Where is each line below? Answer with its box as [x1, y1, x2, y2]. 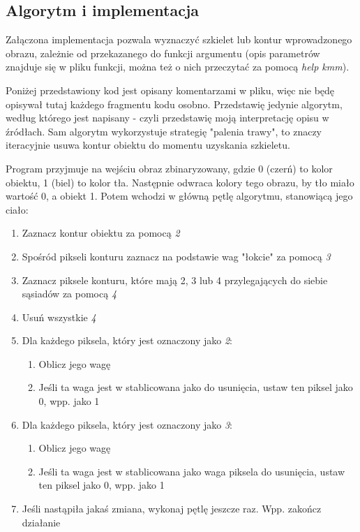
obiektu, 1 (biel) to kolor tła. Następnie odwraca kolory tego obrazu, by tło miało [6, 175, 354, 189]
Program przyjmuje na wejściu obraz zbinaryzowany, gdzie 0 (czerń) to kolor [6, 161, 333, 175]
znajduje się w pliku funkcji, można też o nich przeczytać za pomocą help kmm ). [6, 59, 350, 74]
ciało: [6, 202, 29, 216]
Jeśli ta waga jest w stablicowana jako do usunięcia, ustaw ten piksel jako [38, 380, 353, 394]
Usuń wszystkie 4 [22, 309, 96, 324]
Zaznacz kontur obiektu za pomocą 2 [22, 226, 180, 240]
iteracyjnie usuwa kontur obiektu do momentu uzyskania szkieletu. [6, 138, 290, 152]
